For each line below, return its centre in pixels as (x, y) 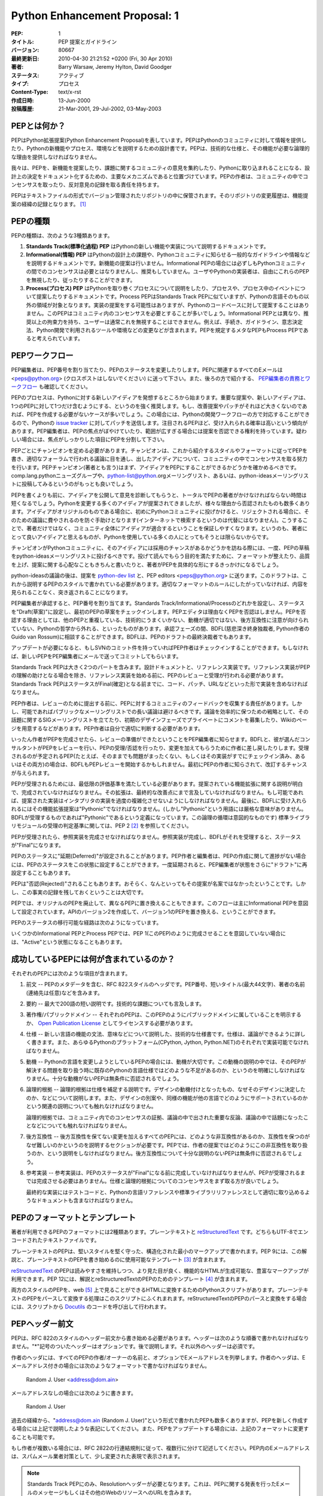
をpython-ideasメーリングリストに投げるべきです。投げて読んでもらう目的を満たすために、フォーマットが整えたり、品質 (161, 556)
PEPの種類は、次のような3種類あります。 (62, 235)
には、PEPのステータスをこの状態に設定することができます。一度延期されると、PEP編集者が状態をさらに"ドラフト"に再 (159, 864)
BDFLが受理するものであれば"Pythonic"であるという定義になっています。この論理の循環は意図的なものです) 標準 (150, 817)
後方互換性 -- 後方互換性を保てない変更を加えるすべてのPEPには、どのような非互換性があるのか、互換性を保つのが (168, 1136)
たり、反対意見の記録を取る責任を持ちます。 (108, 184)
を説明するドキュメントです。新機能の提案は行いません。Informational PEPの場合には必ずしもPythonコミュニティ (166, 263)
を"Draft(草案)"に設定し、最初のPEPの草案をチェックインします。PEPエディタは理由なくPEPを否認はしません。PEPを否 (159, 612)
